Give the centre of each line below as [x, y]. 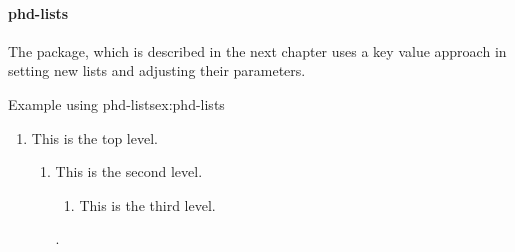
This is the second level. [129, 171]
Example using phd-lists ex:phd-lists [116, 103]
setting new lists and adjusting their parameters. [157, 70]
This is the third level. [147, 204]
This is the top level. [94, 137]
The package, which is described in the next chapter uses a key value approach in [257, 50]
